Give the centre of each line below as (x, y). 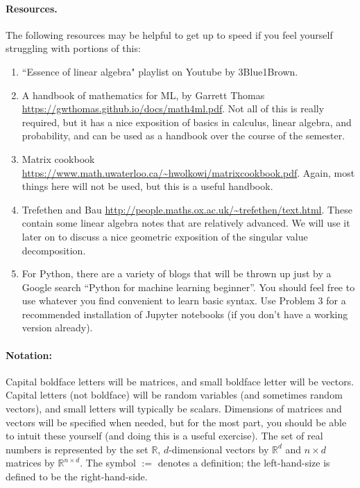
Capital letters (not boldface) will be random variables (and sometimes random (174, 395)
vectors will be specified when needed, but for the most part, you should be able (176, 422)
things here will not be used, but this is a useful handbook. (147, 186)
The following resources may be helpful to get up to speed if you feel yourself (169, 34)
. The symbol (108, 463)
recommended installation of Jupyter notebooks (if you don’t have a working (185, 314)
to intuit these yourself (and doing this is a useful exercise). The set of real (164, 436)
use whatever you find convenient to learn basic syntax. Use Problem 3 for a (184, 300)
